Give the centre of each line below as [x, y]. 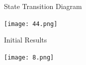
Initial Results [26, 40]
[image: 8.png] [29, 57]
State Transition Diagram [43, 6]
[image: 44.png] [31, 24]
